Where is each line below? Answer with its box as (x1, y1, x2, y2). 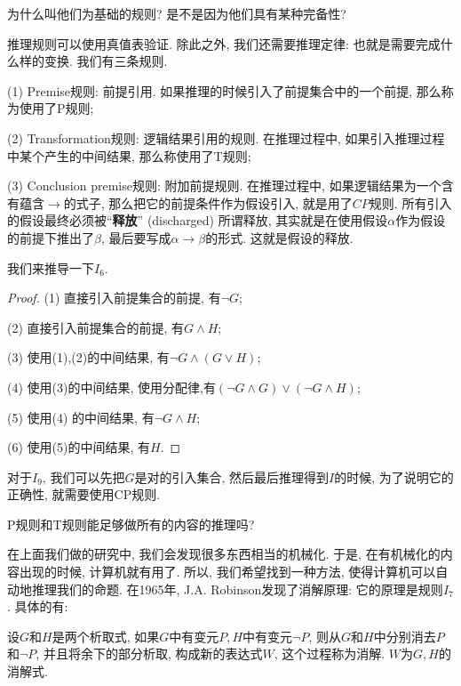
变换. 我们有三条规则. (44, 52, 168, 70)
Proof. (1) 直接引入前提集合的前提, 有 (7, 288, 221, 307)
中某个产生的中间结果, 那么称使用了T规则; (7, 146, 251, 165)
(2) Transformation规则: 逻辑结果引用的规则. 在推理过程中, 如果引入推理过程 (7, 128, 445, 147)
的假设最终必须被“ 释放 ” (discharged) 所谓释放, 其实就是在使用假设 (7, 211, 388, 230)
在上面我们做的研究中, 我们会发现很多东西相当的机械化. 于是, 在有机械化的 (7, 545, 441, 563)
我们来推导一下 (7, 258, 94, 277)
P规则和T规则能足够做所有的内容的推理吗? (7, 514, 255, 533)
